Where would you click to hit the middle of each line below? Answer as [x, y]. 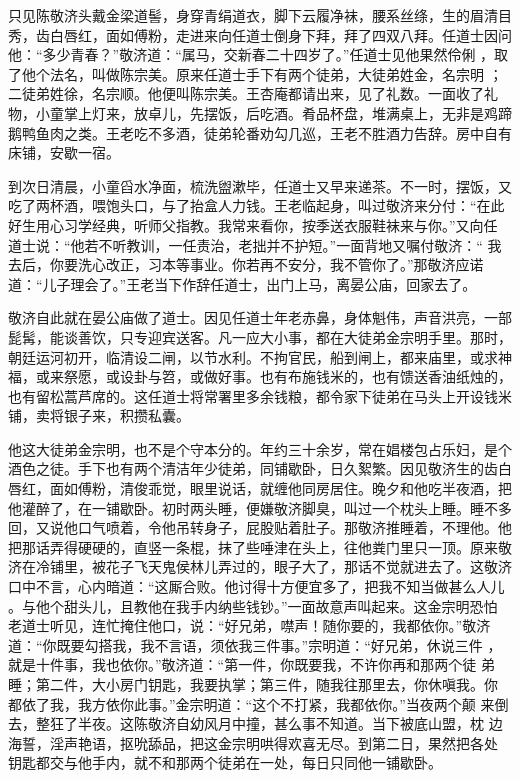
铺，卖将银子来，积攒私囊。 [99, 415]
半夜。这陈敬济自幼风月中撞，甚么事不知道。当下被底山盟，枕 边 [290, 723]
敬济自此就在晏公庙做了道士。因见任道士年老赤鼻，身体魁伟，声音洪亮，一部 [260, 317]
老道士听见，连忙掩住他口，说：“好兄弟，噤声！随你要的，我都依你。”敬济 [249, 625]
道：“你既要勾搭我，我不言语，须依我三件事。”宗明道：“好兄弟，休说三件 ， [255, 644]
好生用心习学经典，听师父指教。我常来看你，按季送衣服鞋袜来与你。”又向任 [253, 224]
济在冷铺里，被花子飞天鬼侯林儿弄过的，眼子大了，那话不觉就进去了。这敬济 [260, 566]
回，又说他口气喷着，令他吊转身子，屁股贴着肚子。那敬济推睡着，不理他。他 [260, 527]
